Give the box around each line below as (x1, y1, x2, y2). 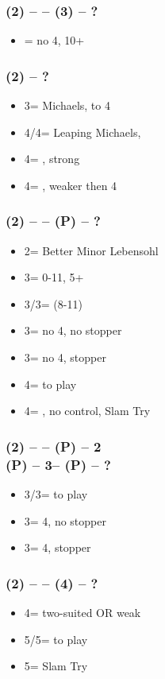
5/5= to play (24, 630, 88, 647)
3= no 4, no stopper (24, 322, 122, 339)
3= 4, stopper (24, 539, 91, 556)
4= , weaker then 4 (24, 177, 117, 193)
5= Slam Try (24, 658, 88, 674)
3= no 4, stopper (24, 349, 106, 365)
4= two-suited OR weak (24, 603, 141, 620)
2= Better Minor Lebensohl (24, 242, 159, 258)
